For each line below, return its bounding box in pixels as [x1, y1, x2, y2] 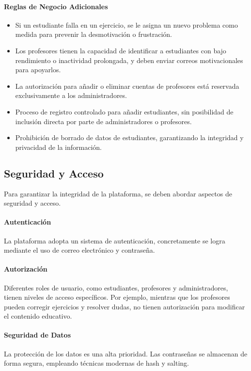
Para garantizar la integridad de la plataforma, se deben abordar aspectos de [4, 188, 232, 198]
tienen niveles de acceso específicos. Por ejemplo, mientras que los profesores [4, 292, 230, 302]
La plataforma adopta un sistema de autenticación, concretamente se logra [4, 235, 225, 245]
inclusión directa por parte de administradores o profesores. [15, 116, 192, 126]
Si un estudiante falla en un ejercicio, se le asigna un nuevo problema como [15, 19, 238, 30]
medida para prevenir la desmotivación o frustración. [15, 29, 172, 39]
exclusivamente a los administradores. [15, 90, 127, 100]
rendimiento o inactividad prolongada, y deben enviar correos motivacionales [15, 55, 243, 65]
